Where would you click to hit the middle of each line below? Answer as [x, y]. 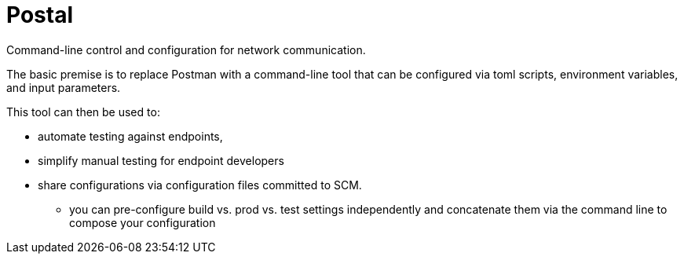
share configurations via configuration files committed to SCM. [200, 185]
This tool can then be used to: [83, 112]
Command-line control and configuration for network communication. [186, 49]
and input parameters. [64, 87]
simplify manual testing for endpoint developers [161, 160]
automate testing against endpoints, [130, 136]
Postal [40, 15]
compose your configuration [143, 222]
